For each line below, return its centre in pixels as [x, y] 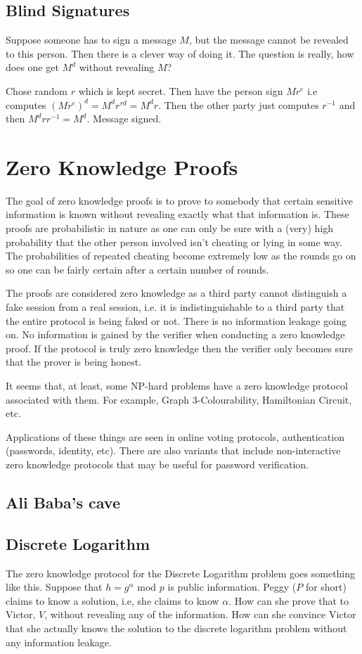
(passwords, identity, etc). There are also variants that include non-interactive [173, 450]
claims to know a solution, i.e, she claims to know [112, 600]
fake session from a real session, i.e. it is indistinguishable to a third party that [175, 307]
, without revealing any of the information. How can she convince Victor [200, 614]
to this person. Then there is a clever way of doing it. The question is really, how [180, 53]
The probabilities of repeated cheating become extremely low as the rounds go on [181, 256]
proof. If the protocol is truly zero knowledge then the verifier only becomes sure [179, 348]
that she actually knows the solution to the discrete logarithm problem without [176, 628]
